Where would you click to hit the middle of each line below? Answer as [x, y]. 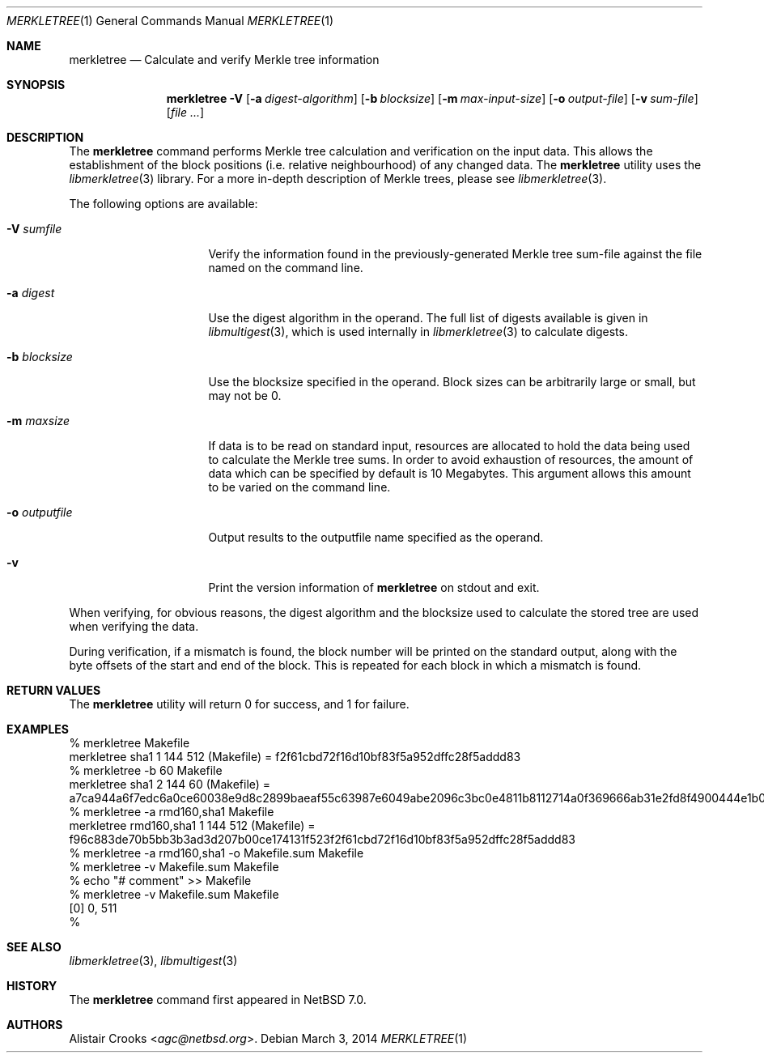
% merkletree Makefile [129, 743]
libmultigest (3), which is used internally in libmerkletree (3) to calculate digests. [418, 332]
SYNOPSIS [36, 85]
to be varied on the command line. [299, 487]
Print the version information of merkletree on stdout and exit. [374, 587]
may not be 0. [245, 396]
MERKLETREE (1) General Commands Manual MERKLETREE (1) [170, 21]
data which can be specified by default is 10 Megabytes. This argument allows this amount [450, 473]
